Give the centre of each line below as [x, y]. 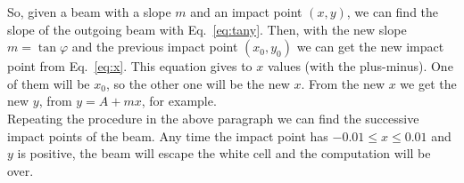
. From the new [343, 83]
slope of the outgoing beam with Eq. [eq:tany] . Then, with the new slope [207, 29]
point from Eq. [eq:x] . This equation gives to [130, 66]
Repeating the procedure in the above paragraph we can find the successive [213, 118]
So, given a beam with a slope [89, 12]
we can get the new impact [370, 47]
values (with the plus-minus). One [360, 66]
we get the [428, 83]
